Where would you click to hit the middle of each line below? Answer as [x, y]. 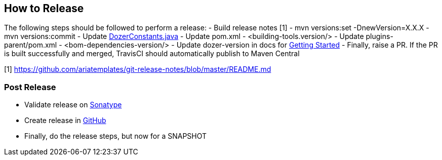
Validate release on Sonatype [73, 105]
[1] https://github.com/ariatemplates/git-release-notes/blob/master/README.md [138, 69]
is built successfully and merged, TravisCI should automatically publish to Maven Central [152, 54]
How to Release [44, 8]
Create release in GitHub [65, 121]
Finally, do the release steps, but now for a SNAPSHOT [116, 136]
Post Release [30, 87]
